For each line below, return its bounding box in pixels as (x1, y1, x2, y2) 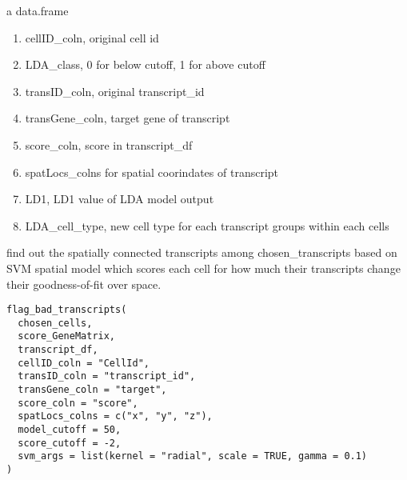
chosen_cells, (18, 317, 93, 329)
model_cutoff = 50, (18, 424, 122, 436)
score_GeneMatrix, (18, 330, 116, 342)
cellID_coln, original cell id (25, 29, 159, 46)
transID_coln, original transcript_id (25, 82, 205, 99)
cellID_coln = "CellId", (18, 357, 150, 369)
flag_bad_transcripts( (6, 304, 127, 316)
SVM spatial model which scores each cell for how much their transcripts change (6, 259, 401, 276)
